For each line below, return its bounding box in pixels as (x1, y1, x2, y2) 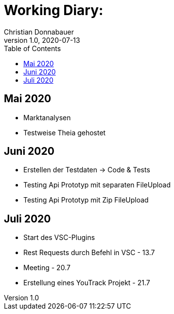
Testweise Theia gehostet (23, 128, 106, 137)
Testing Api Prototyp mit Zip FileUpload (23, 196, 149, 204)
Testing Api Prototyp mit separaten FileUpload (23, 181, 171, 189)
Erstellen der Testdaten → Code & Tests (23, 166, 150, 174)
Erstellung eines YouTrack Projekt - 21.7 (23, 278, 150, 287)
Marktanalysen (23, 113, 71, 122)
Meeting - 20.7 (23, 263, 70, 272)
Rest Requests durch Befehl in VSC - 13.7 (23, 248, 155, 257)
